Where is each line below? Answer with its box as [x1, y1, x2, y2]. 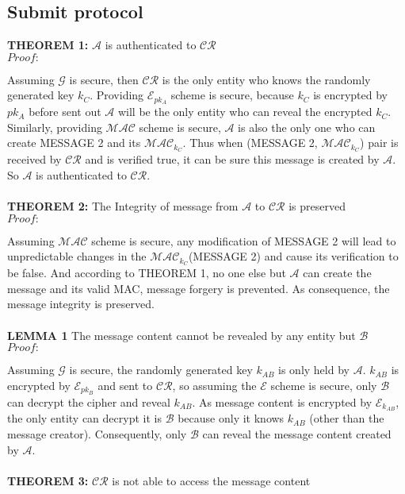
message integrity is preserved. [7, 295, 155, 312]
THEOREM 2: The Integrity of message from [7, 198, 239, 214]
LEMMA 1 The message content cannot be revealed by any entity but [7, 326, 356, 343]
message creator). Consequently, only [7, 426, 187, 442]
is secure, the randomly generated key [69, 361, 253, 378]
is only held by [278, 361, 350, 378]
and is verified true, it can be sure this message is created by [85, 151, 380, 168]
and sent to [97, 376, 153, 393]
